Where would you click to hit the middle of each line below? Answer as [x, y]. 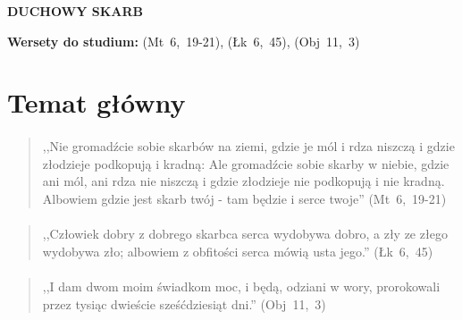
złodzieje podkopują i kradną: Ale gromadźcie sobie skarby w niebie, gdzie [246, 163]
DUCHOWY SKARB [76, 11]
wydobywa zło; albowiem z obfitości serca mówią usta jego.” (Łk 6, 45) [238, 251]
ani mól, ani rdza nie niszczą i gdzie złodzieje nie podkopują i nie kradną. [244, 181]
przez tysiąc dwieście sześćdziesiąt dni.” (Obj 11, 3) [184, 303]
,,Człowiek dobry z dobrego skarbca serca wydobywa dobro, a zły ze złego [245, 234]
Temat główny [97, 102]
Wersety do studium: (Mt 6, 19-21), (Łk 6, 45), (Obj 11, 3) [184, 41]
